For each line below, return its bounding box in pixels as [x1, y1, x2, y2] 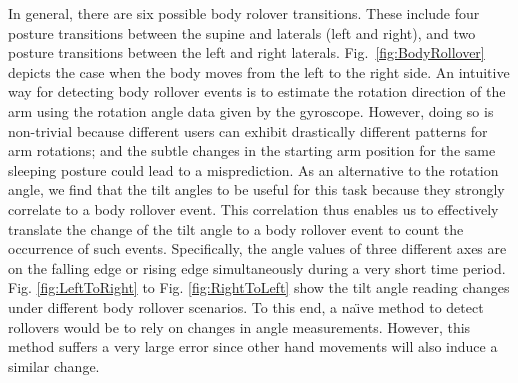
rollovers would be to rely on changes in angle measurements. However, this [8, 316, 471, 337]
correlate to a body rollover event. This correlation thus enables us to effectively [8, 198, 499, 219]
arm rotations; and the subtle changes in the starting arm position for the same [8, 140, 496, 161]
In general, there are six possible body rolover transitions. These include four [8, 3, 480, 23]
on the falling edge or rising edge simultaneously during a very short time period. [8, 257, 506, 278]
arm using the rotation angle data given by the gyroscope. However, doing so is [8, 100, 494, 121]
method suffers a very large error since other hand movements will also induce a [8, 336, 498, 357]
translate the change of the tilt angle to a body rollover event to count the [8, 218, 464, 239]
